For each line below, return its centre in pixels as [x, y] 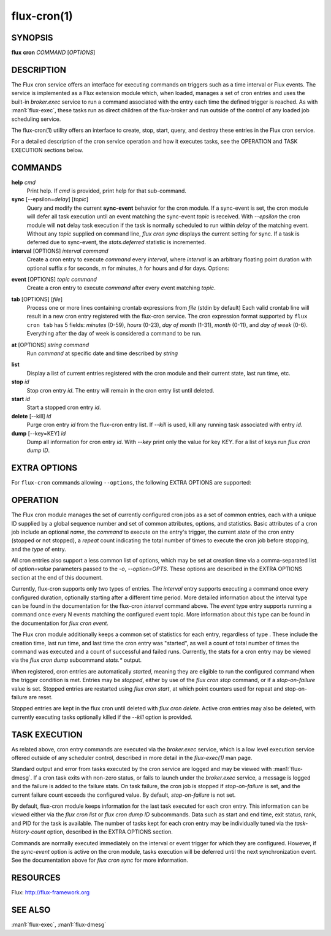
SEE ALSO [31, 910]
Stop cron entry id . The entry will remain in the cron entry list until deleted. [120, 390]
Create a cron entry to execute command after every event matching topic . [121, 288]
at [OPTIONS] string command [50, 345]
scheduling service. [36, 119]
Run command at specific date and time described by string [102, 353]
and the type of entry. [39, 549]
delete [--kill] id [31, 416]
